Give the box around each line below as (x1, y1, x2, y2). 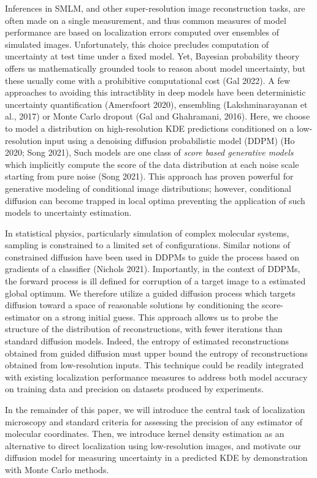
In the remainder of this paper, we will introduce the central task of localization (5, 403, 305, 415)
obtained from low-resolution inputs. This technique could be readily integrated (5, 358, 304, 371)
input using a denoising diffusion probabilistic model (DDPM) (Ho (44, 134, 295, 146)
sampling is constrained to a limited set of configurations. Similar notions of (5, 238, 290, 251)
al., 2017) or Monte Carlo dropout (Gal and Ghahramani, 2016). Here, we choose (5, 110, 310, 123)
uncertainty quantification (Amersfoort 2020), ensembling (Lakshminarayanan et (5, 97, 308, 110)
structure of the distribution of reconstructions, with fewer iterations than (5, 322, 283, 335)
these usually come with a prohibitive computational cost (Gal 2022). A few (5, 74, 291, 86)
